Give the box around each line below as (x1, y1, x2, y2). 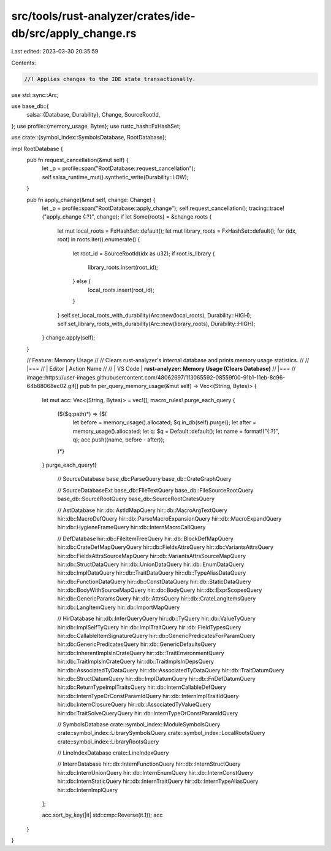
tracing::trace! (248, 204, 284, 212)
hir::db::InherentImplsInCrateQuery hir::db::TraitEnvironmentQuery (57, 649, 224, 656)
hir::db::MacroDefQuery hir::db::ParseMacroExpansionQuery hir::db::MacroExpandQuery (57, 515, 282, 522)
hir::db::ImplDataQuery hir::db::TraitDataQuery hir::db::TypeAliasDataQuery (57, 569, 246, 577)
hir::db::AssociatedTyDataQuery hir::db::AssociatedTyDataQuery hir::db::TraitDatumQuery (57, 666, 284, 674)
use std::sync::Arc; (11, 91, 59, 98)
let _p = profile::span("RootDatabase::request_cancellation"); (42, 165, 196, 172)
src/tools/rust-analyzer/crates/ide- (11, 9, 196, 23)
